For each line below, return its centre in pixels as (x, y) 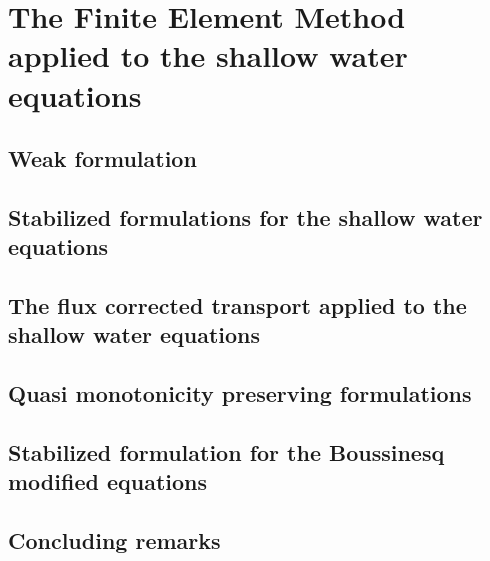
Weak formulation (102, 158)
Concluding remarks (114, 540)
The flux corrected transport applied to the (237, 305)
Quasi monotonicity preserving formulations (240, 393)
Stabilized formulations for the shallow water (245, 216)
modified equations (108, 481)
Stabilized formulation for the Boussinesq (226, 452)
